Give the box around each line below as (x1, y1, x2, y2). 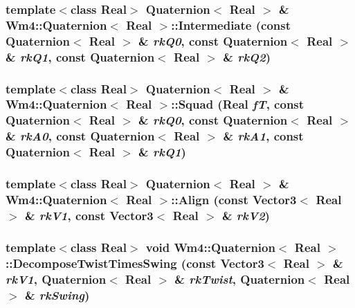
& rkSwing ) (24, 286, 90, 303)
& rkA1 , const (223, 127, 304, 145)
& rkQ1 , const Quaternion (6, 48, 155, 65)
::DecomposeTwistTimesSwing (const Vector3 (6, 254, 264, 271)
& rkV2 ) (221, 206, 270, 224)
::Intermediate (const (171, 16, 291, 33)
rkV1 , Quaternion (6, 270, 107, 287)
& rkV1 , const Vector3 (24, 206, 154, 224)
